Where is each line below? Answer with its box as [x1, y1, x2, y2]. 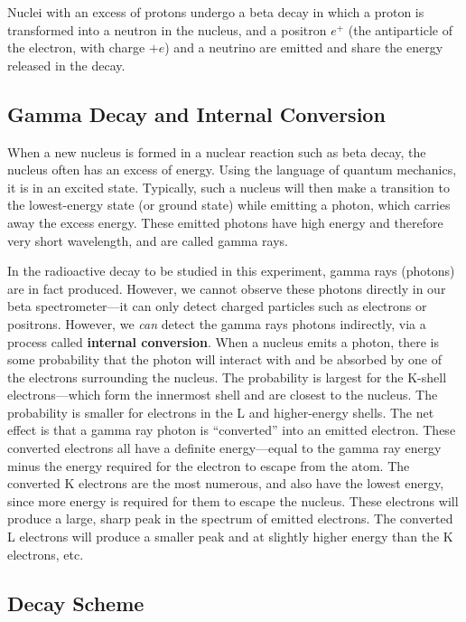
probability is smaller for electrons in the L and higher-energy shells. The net [7, 402, 434, 421]
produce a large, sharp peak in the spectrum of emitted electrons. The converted [7, 509, 453, 528]
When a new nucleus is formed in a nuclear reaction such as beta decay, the [7, 142, 426, 161]
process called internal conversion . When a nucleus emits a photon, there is [7, 332, 440, 351]
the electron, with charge [7, 38, 145, 57]
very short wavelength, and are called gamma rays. [7, 231, 289, 250]
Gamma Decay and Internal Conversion [7, 99, 386, 127]
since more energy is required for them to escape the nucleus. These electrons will [7, 491, 459, 510]
